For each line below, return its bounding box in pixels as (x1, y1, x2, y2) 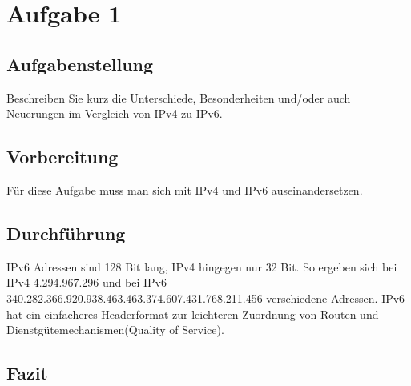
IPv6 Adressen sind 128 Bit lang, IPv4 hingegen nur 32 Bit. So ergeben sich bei (6, 258, 397, 275)
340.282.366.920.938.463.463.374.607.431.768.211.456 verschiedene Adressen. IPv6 (6, 289, 405, 306)
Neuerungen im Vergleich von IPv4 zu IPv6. (6, 105, 223, 122)
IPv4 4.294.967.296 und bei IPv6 (6, 274, 167, 291)
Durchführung (6, 220, 126, 245)
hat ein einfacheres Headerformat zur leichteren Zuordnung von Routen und (6, 305, 379, 322)
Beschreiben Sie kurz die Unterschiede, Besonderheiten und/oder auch (6, 89, 351, 106)
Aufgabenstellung (6, 51, 154, 76)
